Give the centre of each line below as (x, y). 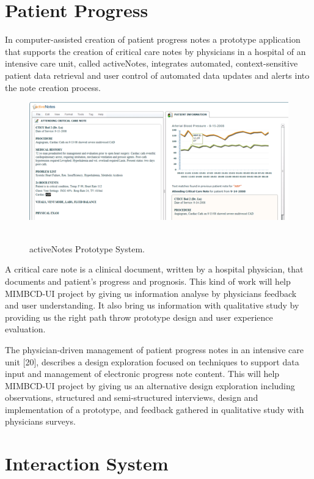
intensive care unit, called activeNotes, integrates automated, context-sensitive (152, 63)
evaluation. (25, 329)
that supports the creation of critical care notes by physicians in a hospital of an (155, 51)
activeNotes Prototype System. (87, 248)
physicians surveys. (40, 421)
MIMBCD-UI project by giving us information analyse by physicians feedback (151, 293)
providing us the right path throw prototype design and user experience (139, 317)
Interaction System (87, 463)
